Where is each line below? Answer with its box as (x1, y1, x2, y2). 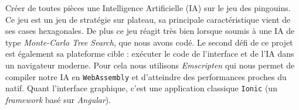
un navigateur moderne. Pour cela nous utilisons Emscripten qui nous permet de (5, 59, 295, 71)
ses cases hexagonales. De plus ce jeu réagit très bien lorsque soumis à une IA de (5, 25, 295, 37)
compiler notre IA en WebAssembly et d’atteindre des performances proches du (5, 70, 287, 82)
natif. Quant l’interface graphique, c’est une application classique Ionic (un (5, 82, 277, 94)
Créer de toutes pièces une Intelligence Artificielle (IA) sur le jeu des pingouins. (5, 2, 291, 13)
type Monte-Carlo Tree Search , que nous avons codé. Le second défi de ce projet (5, 36, 293, 48)
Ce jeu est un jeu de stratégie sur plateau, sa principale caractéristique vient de (5, 13, 291, 25)
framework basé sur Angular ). (5, 93, 111, 105)
